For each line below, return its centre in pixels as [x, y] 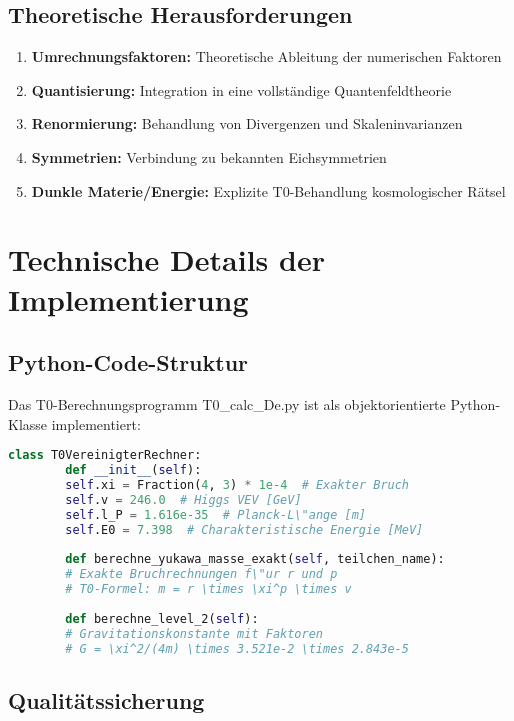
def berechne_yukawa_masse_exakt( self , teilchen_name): [255, 559]
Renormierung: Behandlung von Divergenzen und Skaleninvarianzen [247, 123]
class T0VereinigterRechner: [105, 455]
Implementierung [128, 298]
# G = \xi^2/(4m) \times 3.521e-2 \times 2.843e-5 [237, 648]
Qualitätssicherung [106, 699]
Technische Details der [166, 259]
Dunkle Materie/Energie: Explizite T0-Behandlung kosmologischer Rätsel [268, 190]
